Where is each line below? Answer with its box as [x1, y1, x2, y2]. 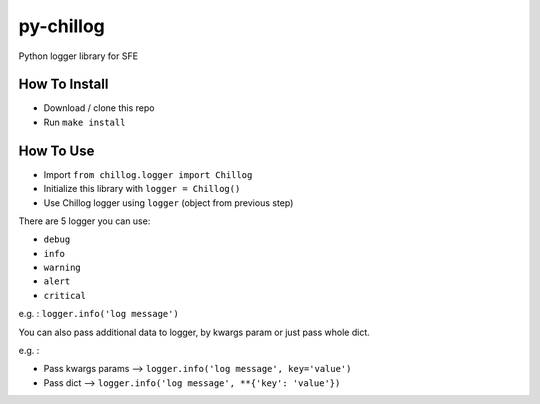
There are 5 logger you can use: [18, 215, 151, 227]
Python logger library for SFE [18, 50, 139, 62]
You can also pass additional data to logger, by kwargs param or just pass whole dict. [18, 326, 370, 338]
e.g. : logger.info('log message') [18, 308, 179, 320]
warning [43, 262, 82, 274]
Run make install [43, 116, 126, 128]
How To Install [18, 76, 109, 93]
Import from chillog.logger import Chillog [43, 168, 253, 180]
